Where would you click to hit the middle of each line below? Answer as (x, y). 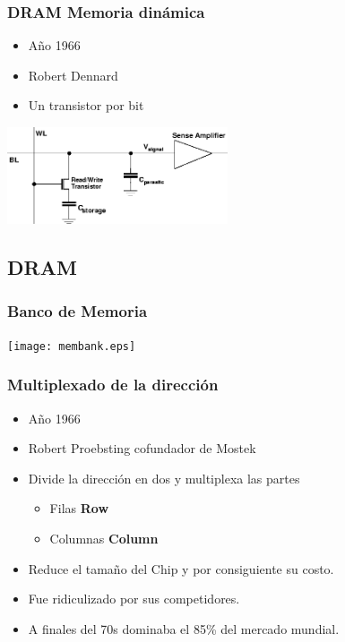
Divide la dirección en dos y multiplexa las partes (164, 478)
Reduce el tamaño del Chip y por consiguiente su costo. (181, 568)
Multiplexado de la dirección (113, 385)
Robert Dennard (73, 75)
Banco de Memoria (78, 311)
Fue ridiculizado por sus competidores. (134, 599)
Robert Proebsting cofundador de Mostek (142, 448)
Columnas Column (104, 538)
